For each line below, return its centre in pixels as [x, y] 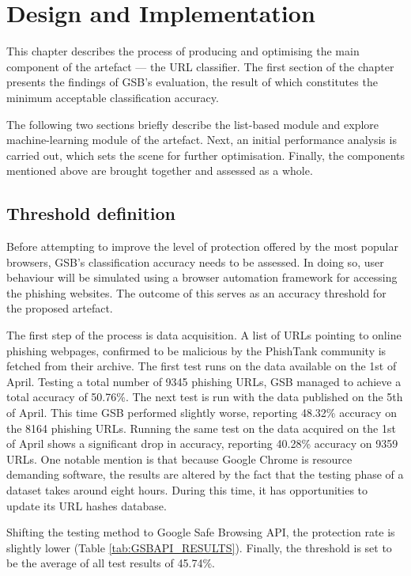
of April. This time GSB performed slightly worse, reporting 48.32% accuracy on [202, 413]
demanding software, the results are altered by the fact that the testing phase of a [205, 474]
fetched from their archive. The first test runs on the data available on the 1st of [202, 366]
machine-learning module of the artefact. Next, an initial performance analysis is [202, 140]
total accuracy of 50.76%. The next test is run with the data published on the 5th [205, 397]
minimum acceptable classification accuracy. [113, 97]
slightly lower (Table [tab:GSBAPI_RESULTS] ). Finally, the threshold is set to [199, 547]
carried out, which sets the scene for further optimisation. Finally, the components [206, 155]
